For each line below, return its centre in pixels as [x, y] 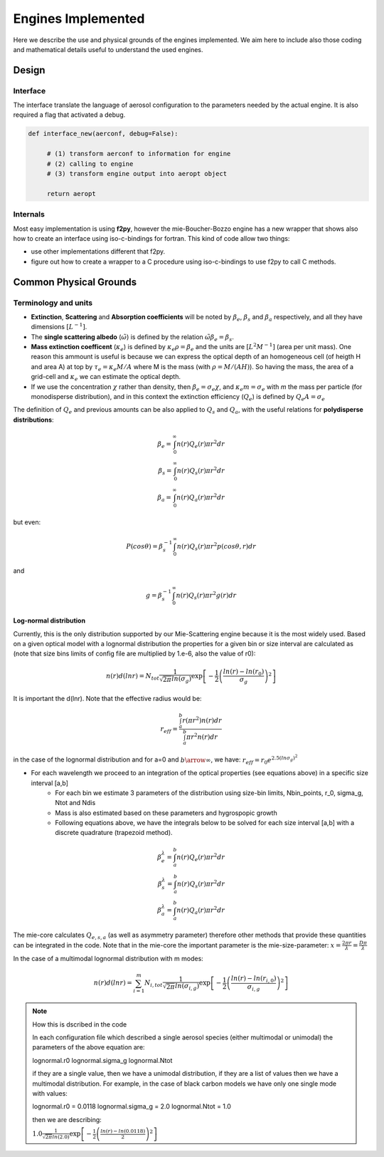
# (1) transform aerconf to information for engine [139, 154]
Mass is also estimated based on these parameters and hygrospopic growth [166, 813]
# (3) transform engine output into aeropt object [137, 174]
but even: [27, 522]
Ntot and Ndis [75, 803]
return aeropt [71, 193]
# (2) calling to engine [90, 164]
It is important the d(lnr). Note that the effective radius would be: [107, 698]
